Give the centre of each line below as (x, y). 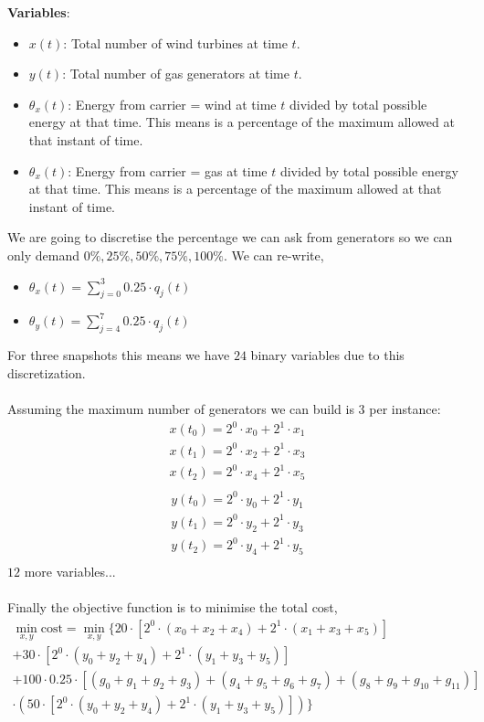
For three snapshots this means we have (119, 355)
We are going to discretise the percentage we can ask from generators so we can (230, 237)
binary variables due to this (327, 355)
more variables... (70, 572)
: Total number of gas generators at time (176, 74)
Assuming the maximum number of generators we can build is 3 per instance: (224, 408)
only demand (43, 255)
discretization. (47, 372)
